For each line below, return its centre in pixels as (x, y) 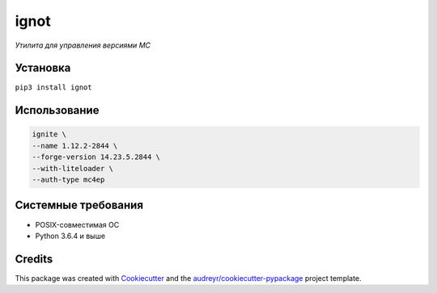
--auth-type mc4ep (68, 180)
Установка (43, 68)
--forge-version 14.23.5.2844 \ (96, 157)
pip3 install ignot (53, 88)
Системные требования (79, 205)
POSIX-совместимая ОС (77, 224)
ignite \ (49, 134)
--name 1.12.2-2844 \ (75, 146)
